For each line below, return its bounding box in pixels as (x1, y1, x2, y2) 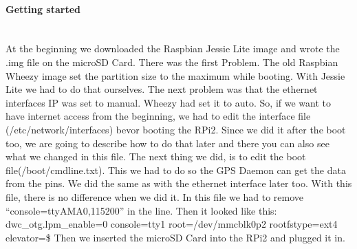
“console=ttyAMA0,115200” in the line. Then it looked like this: (6, 203, 277, 217)
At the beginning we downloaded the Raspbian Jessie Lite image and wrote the (6, 41, 340, 56)
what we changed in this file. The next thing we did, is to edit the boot (6, 149, 306, 164)
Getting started (6, 1, 81, 16)
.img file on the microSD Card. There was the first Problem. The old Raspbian (6, 54, 338, 69)
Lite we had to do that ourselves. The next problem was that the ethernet (6, 82, 318, 96)
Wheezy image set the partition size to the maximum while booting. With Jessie (6, 68, 345, 83)
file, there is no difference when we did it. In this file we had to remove (6, 189, 304, 204)
